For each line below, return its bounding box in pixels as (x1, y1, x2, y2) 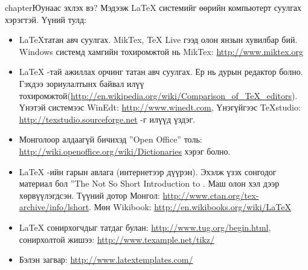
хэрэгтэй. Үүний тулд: (5, 13, 87, 25)
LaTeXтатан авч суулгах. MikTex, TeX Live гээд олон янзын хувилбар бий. (19, 33, 298, 46)
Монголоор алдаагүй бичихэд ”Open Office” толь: (19, 133, 202, 146)
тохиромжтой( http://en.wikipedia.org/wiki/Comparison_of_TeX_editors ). (19, 89, 298, 101)
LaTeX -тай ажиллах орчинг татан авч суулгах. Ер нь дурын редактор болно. (19, 65, 303, 78)
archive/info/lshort (19, 201, 89, 213)
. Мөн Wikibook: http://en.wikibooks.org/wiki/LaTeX (89, 201, 292, 213)
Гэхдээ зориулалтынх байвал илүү (19, 77, 144, 89)
